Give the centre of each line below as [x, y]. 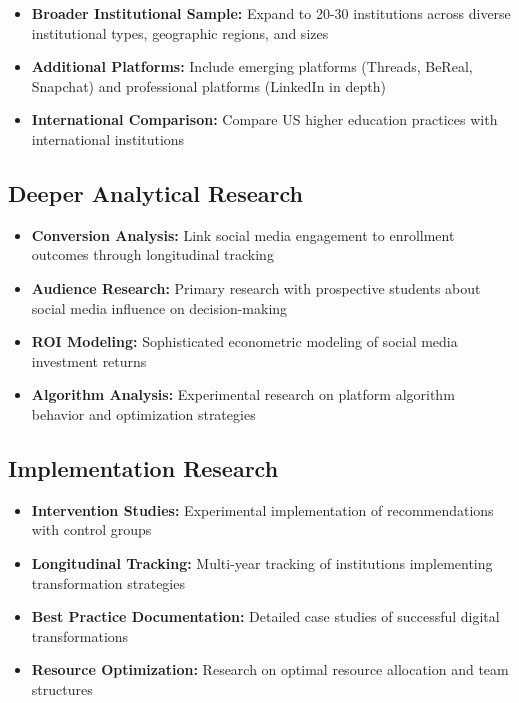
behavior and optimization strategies [143, 413]
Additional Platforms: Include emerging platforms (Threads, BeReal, [252, 66]
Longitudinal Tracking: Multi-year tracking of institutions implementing [262, 562]
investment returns [89, 360]
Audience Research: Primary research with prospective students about [256, 287]
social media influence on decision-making [159, 307]
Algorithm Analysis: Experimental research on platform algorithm [243, 394]
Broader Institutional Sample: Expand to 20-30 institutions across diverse [271, 13]
